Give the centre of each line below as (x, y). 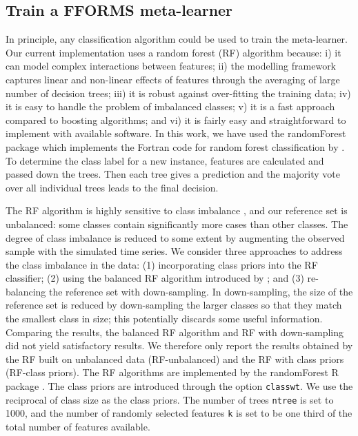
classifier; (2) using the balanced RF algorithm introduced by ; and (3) (155, 278)
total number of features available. (78, 427)
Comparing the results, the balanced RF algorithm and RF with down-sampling (175, 332)
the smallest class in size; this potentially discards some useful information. (164, 319)
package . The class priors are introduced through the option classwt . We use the (179, 386)
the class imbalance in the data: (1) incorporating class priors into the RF (162, 264)
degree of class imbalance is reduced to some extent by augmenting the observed (175, 237)
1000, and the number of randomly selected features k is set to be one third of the (179, 413)
